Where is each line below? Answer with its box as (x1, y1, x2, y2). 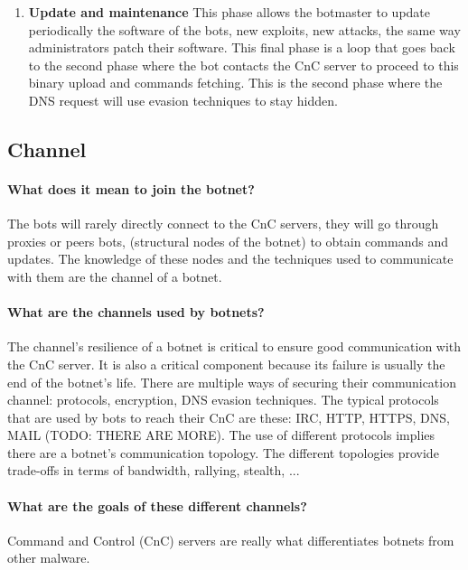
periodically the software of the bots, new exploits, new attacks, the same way (28, 20, 461, 39)
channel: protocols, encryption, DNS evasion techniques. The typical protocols (7, 390, 439, 409)
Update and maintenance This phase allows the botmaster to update (28, 3, 431, 21)
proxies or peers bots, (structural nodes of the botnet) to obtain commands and (7, 231, 448, 250)
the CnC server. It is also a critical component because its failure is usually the (7, 354, 445, 373)
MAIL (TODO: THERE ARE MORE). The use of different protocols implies (7, 425, 435, 444)
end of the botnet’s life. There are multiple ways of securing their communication (7, 372, 456, 391)
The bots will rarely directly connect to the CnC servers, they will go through (7, 214, 439, 233)
